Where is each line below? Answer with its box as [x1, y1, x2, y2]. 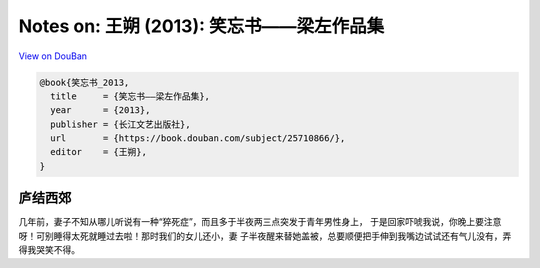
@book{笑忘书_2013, [39, 76, 130, 88]
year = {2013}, [50, 105, 151, 116]
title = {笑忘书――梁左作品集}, [50, 90, 210, 102]
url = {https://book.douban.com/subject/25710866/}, [50, 133, 346, 144]
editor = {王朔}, [50, 146, 147, 158]
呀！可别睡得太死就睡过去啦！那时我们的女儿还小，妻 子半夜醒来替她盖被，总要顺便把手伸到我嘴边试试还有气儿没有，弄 [18, 230, 512, 242]
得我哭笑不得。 [18, 244, 80, 256]
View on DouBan [18, 50, 88, 62]
